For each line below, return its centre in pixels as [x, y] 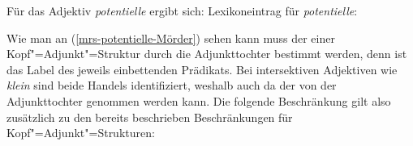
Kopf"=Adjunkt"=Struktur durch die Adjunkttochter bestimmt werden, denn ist [207, 54]
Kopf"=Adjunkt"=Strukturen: [81, 133]
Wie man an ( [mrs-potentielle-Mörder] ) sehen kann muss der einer [171, 38]
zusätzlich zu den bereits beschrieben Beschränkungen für [150, 117]
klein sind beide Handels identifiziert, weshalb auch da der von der [172, 85]
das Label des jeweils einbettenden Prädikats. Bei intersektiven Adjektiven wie [202, 69]
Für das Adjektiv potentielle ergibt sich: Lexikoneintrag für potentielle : [182, 10]
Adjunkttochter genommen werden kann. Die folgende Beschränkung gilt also [199, 100]
